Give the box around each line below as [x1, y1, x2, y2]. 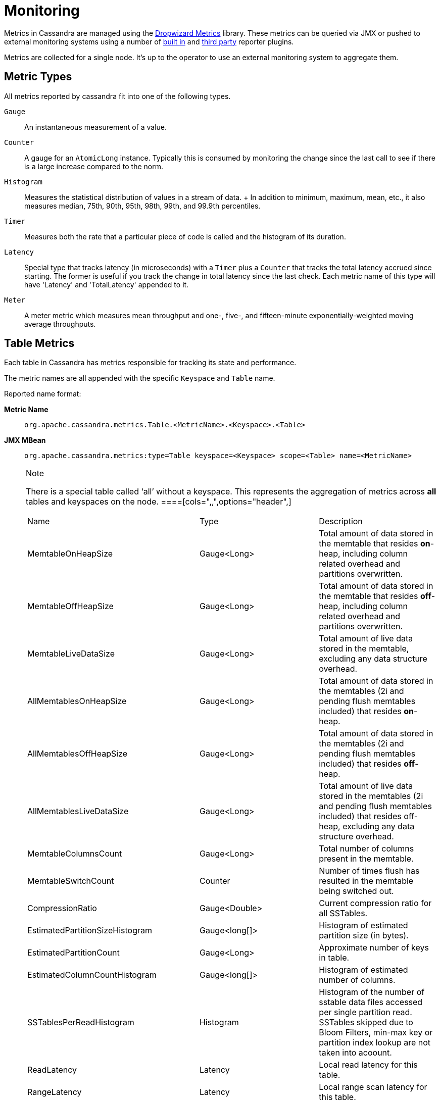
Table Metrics [4, 337, 75, 350]
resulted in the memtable [319, 876, 414, 886]
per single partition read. [319, 1007, 412, 1018]
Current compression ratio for [319, 898, 432, 909]
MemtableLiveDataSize [27, 648, 115, 659]
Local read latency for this [319, 1060, 418, 1070]
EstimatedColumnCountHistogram [27, 970, 157, 980]
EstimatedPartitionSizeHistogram [27, 925, 152, 936]
